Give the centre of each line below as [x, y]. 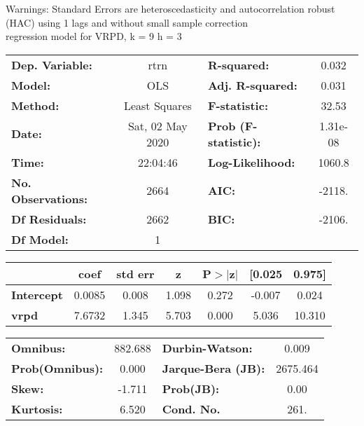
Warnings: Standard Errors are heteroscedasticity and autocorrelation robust [170, 8]
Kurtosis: [37, 408]
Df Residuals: [49, 219]
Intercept [37, 294]
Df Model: [40, 239]
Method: [35, 105]
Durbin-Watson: [207, 348]
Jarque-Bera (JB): [213, 368]
